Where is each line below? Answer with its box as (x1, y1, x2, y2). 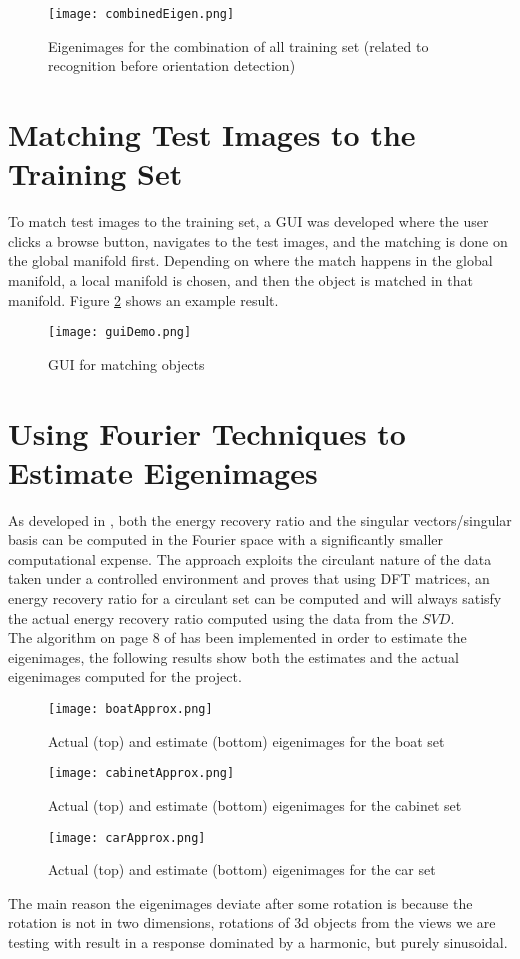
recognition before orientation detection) (48, 55, 296, 76)
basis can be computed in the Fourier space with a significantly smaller (8, 529, 444, 550)
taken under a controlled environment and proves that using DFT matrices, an (8, 568, 490, 589)
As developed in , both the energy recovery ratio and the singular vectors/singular (8, 509, 512, 530)
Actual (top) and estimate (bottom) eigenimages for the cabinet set (48, 794, 462, 815)
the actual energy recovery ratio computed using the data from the (8, 607, 418, 628)
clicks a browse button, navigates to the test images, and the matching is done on (8, 230, 508, 251)
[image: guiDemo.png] (48, 325, 192, 340)
